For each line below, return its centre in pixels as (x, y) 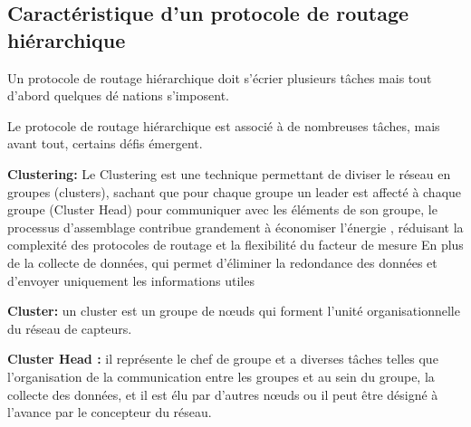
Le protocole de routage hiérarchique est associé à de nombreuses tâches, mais (224, 125)
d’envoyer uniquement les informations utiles (131, 280)
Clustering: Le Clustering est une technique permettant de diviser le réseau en (229, 173)
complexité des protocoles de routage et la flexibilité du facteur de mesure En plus (235, 245)
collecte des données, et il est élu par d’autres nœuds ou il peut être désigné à (223, 394)
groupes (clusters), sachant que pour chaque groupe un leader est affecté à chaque (235, 191)
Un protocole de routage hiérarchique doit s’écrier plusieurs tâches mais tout (220, 77)
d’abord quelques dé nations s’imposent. (118, 95)
